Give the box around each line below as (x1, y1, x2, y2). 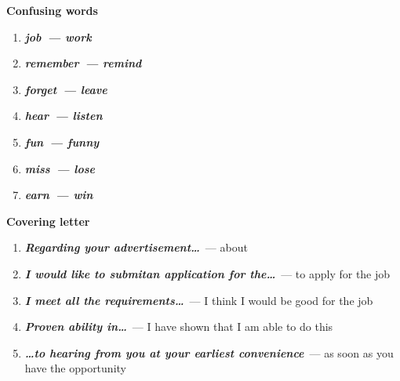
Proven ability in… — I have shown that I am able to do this (24, 318, 333, 335)
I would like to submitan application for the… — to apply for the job (24, 265, 391, 281)
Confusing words (6, 2, 98, 18)
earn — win (24, 187, 93, 203)
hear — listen (24, 107, 103, 124)
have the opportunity (24, 360, 126, 376)
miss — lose (24, 160, 95, 176)
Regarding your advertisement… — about (24, 239, 248, 256)
